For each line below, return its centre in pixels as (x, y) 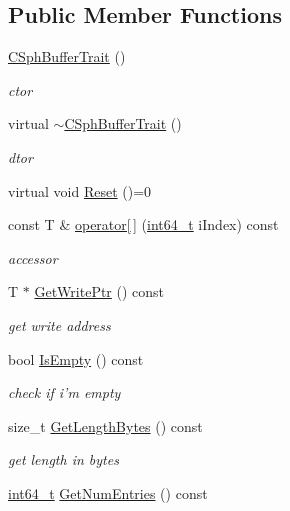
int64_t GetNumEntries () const (108, 492)
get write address (59, 324)
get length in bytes (63, 459)
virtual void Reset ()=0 (80, 190)
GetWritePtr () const (99, 291)
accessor (33, 257)
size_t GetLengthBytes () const (105, 425)
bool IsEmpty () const (76, 358)
